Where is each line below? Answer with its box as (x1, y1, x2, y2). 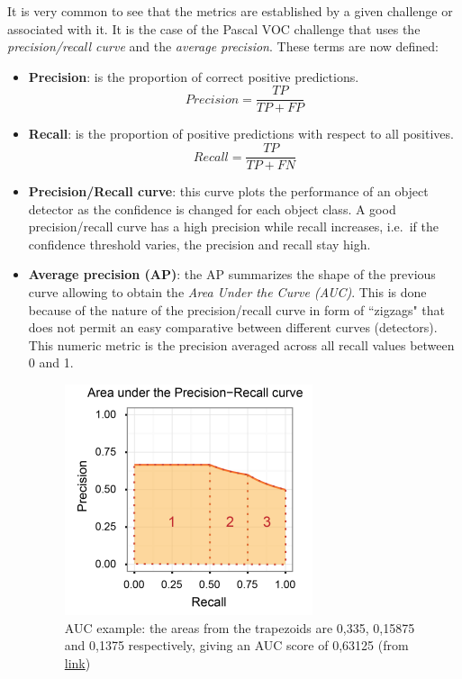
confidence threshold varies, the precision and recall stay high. (28, 234, 371, 253)
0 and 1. (28, 353, 74, 372)
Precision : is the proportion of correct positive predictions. (28, 67, 359, 86)
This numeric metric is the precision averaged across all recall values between (28, 335, 455, 354)
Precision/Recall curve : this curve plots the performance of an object (28, 182, 429, 201)
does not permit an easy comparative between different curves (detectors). (28, 318, 438, 337)
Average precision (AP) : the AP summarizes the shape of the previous (28, 265, 436, 284)
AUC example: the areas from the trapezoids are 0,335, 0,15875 (64, 618, 415, 637)
